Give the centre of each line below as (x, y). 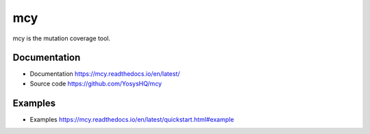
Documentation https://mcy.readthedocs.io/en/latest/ (105, 74)
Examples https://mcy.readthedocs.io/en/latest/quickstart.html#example (132, 119)
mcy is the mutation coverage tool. (62, 38)
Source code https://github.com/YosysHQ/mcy (96, 83)
